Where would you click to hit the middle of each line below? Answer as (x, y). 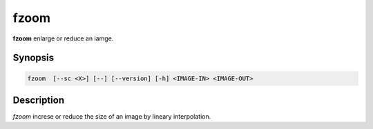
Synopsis (34, 58)
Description (39, 100)
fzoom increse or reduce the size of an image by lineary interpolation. (112, 117)
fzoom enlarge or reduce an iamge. (63, 38)
